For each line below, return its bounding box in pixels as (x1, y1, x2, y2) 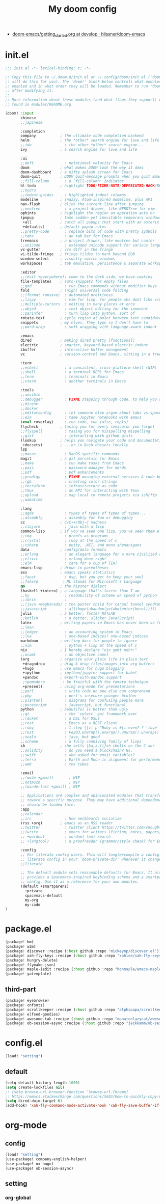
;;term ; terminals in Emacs (20, 374, 109, 379)
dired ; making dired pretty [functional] (20, 338, 135, 343)
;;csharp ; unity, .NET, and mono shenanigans (20, 543, 141, 547)
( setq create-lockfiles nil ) (5, 1085, 65, 1090)
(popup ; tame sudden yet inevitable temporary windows (20, 215, 162, 220)
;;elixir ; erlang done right (20, 556, 107, 561)
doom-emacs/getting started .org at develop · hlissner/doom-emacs (12, 31, 146, 38)
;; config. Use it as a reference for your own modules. (20, 879, 139, 884)
